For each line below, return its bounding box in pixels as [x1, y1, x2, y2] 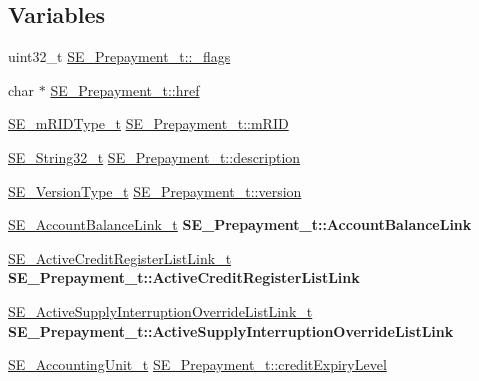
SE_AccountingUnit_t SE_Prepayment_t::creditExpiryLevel [8, 354, 387, 375]
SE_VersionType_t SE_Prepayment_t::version [8, 180, 302, 201]
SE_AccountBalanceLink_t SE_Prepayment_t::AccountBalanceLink [8, 214, 472, 235]
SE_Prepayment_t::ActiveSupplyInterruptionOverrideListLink [8, 320, 454, 341]
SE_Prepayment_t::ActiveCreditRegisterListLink [8, 267, 360, 288]
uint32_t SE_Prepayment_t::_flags [8, 46, 231, 67]
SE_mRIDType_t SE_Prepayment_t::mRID [8, 113, 289, 134]
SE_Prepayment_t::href [50, 79, 200, 100]
